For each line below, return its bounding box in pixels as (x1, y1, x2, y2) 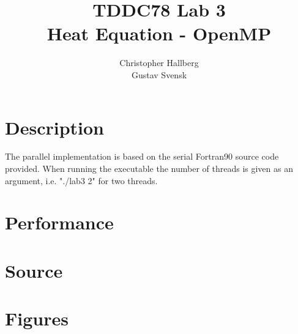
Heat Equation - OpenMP (47, 21, 272, 46)
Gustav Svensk (131, 68, 187, 81)
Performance (5, 210, 114, 235)
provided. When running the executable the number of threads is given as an (5, 162, 293, 175)
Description (5, 114, 105, 139)
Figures (5, 306, 69, 331)
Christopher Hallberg (119, 56, 199, 69)
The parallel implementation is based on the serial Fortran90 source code (5, 150, 279, 163)
